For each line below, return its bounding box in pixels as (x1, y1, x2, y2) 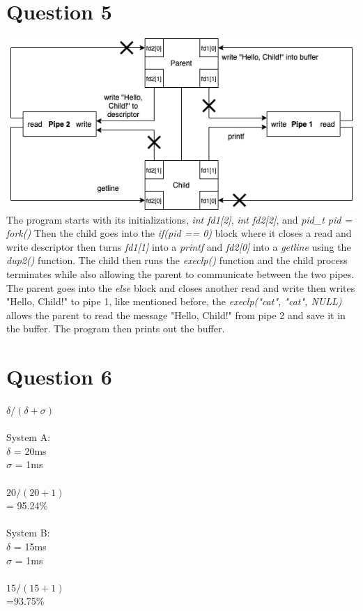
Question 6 (6, 362, 112, 391)
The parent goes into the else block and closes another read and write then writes (6, 280, 355, 295)
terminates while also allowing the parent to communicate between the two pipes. (6, 266, 355, 281)
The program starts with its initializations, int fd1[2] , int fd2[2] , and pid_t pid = (6, 212, 353, 226)
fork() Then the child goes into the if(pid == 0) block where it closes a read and (6, 226, 352, 240)
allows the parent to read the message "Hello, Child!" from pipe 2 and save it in (6, 307, 346, 322)
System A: (6, 430, 51, 444)
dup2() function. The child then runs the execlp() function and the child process (6, 253, 348, 268)
